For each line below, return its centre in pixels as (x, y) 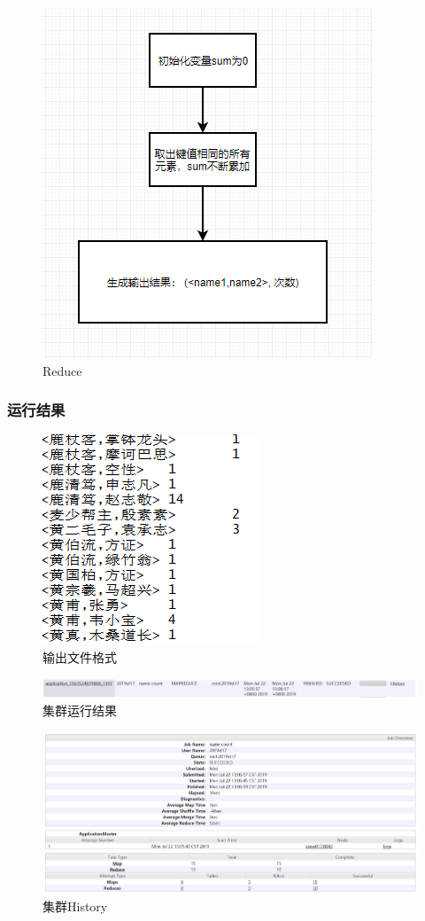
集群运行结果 (80, 710)
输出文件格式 (80, 657)
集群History (75, 906)
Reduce (62, 370)
